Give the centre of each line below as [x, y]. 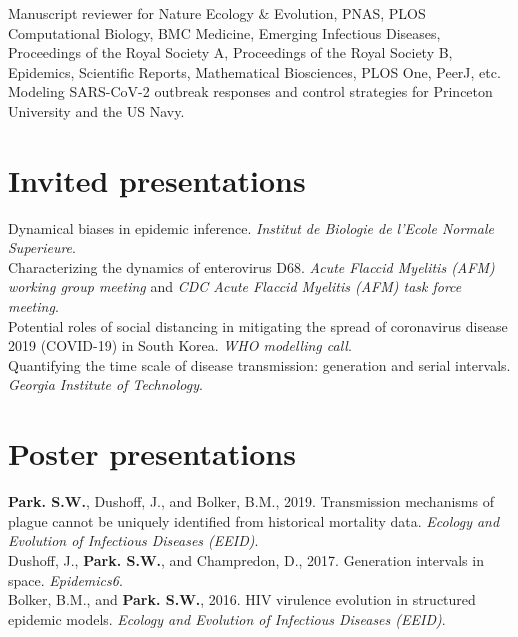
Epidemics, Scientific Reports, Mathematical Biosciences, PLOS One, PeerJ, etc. [254, 71]
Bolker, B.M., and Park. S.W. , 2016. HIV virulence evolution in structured [242, 599]
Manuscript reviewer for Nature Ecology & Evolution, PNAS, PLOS [217, 13]
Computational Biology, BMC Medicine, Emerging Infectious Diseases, [224, 32]
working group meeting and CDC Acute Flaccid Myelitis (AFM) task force [235, 286]
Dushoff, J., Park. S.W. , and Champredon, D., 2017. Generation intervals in [246, 559]
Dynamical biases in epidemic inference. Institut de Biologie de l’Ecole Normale [251, 227]
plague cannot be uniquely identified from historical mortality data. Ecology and [254, 520]
